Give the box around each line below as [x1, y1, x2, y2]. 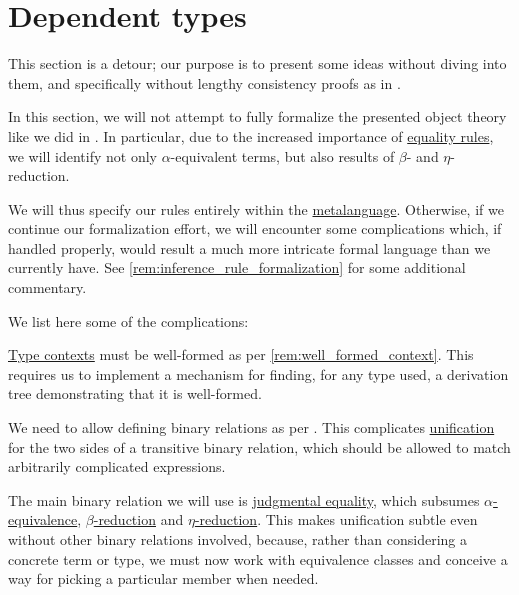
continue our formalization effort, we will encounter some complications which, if [8, 218, 502, 239]
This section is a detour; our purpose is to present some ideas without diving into [8, 53, 507, 74]
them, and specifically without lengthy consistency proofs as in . [8, 72, 401, 93]
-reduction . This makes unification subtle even [194, 509, 478, 530]
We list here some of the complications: [8, 310, 249, 331]
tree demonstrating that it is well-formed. [8, 383, 262, 404]
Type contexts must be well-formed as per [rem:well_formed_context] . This [8, 344, 474, 365]
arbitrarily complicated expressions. [8, 456, 226, 477]
